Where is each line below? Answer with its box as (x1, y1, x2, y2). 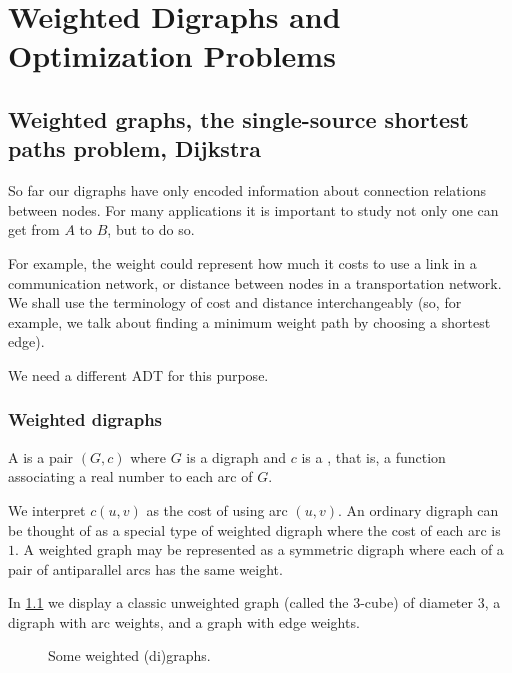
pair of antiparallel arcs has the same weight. (8, 558, 283, 579)
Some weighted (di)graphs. (48, 645, 211, 666)
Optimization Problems (8, 35, 336, 76)
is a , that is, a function (301, 446, 446, 467)
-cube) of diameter (360, 592, 474, 613)
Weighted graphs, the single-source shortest (8, 103, 469, 134)
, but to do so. (107, 219, 195, 240)
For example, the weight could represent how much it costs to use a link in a (8, 252, 477, 273)
